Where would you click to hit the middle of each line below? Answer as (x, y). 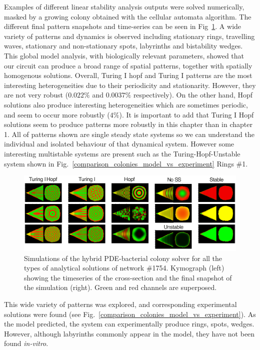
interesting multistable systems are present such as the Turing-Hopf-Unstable (122, 153)
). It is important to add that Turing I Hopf (186, 114)
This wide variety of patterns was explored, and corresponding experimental (120, 304)
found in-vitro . (26, 343)
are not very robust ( (36, 95)
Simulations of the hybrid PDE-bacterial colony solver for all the (123, 258)
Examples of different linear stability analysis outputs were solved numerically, (124, 6)
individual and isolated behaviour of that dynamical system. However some (119, 144)
